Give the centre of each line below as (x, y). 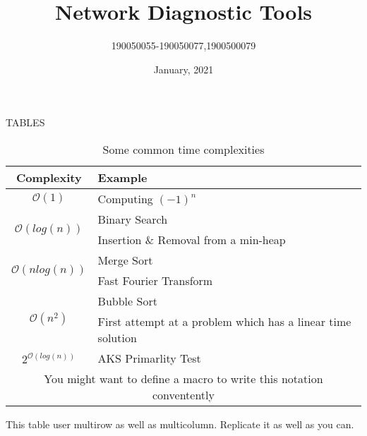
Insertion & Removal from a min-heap (192, 239)
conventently (183, 394)
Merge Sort (125, 260)
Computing (125, 198)
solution (117, 337)
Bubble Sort (127, 301)
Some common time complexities (183, 149)
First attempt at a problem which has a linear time (224, 321)
